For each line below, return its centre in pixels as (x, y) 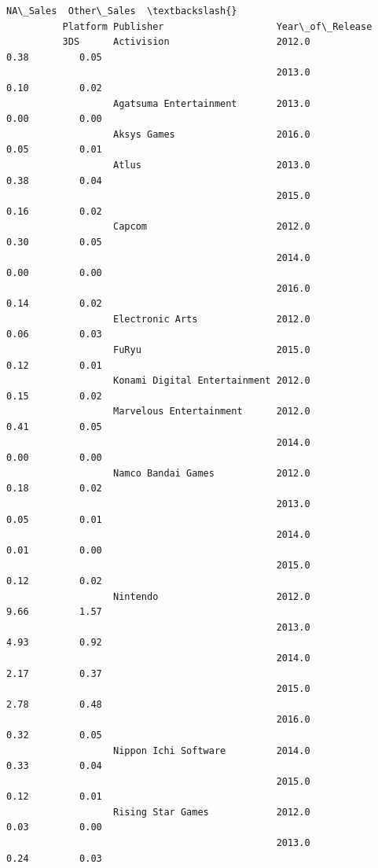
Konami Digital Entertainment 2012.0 (212, 381)
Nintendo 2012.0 (212, 596)
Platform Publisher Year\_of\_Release (217, 26)
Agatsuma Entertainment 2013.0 (212, 103)
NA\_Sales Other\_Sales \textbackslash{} (122, 11)
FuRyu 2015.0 (212, 350)
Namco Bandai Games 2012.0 (212, 473)
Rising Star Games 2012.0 (212, 812)
